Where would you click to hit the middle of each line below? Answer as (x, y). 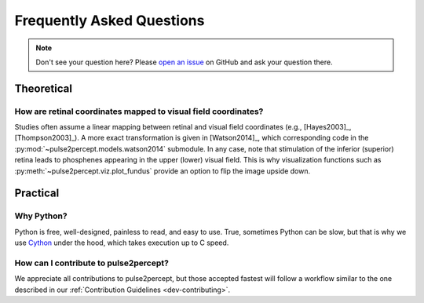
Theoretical (43, 88)
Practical (37, 193)
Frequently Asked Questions (110, 20)
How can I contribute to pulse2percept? (91, 263)
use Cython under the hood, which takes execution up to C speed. (122, 243)
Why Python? (41, 216)
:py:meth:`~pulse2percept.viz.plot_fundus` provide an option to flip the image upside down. (163, 171)
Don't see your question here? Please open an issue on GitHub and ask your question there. (184, 62)
